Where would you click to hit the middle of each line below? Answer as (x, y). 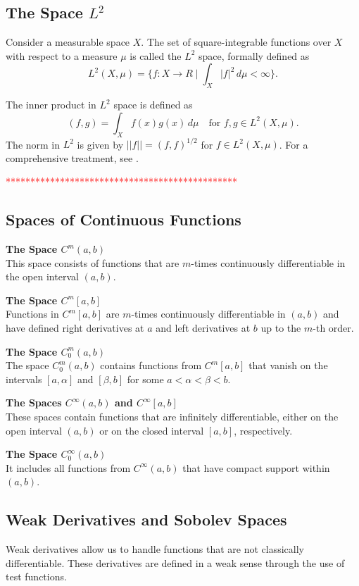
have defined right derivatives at (75, 328)
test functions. (36, 576)
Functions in (32, 314)
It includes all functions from (68, 467)
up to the (281, 328)
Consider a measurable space (68, 42)
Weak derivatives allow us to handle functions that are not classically (155, 549)
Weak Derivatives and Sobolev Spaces (146, 519)
